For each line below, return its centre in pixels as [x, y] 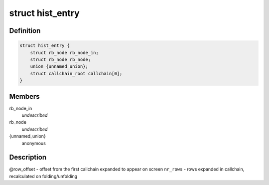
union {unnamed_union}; [59, 67]
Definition [25, 31]
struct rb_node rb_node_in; [65, 53]
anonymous [34, 143]
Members [24, 96]
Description [28, 157]
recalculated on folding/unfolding [43, 176]
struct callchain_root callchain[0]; [76, 73]
